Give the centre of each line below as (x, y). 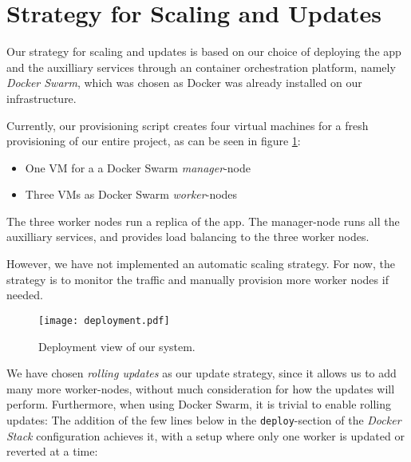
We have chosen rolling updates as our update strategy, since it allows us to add (202, 373)
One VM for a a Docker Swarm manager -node (138, 167)
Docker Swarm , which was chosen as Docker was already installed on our (184, 83)
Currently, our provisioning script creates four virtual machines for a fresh (188, 125)
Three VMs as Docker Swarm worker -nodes (131, 194)
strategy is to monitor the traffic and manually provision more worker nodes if (198, 279)
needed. (25, 295)
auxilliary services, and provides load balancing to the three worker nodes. (188, 237)
